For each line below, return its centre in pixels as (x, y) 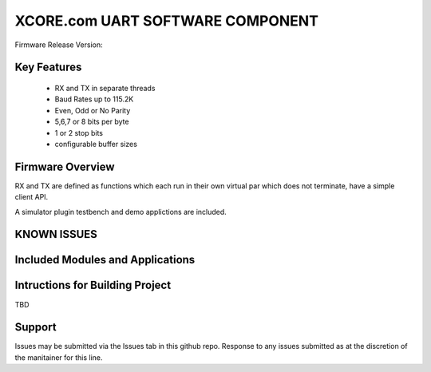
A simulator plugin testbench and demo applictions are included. (121, 212)
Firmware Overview (65, 166)
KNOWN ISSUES (56, 234)
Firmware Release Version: (59, 45)
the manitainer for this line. (59, 357)
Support (36, 327)
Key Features (48, 67)
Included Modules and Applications (105, 260)
